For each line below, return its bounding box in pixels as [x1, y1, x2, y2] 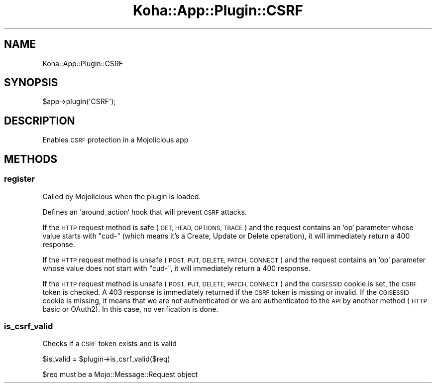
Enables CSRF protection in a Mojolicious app [42, 135, 189, 144]
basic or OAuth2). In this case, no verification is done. [42, 304, 218, 313]
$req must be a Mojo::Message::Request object [42, 370, 198, 379]
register [4, 174, 35, 184]
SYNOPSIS [4, 76, 58, 89]
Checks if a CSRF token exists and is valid [42, 339, 177, 348]
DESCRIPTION [4, 114, 75, 127]
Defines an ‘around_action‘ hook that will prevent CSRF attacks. [42, 207, 247, 216]
